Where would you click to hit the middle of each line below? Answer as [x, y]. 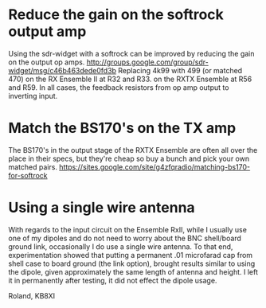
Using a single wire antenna [102, 208]
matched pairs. [33, 167]
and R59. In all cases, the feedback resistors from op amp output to [119, 87]
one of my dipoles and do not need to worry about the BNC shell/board [125, 238]
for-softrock [28, 175]
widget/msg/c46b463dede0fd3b [63, 70]
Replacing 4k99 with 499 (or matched [180, 70]
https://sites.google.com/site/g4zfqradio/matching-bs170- [155, 167]
